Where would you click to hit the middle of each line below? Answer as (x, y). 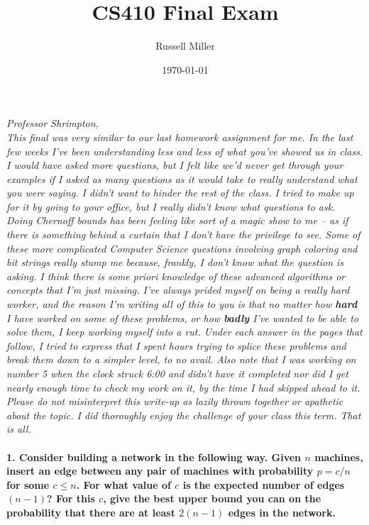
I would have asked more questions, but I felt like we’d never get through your (175, 165)
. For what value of (123, 484)
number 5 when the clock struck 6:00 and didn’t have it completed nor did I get (177, 373)
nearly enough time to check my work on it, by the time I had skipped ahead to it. (183, 387)
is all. (19, 429)
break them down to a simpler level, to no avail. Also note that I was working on (181, 359)
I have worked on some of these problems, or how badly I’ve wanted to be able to (183, 317)
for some (28, 484)
